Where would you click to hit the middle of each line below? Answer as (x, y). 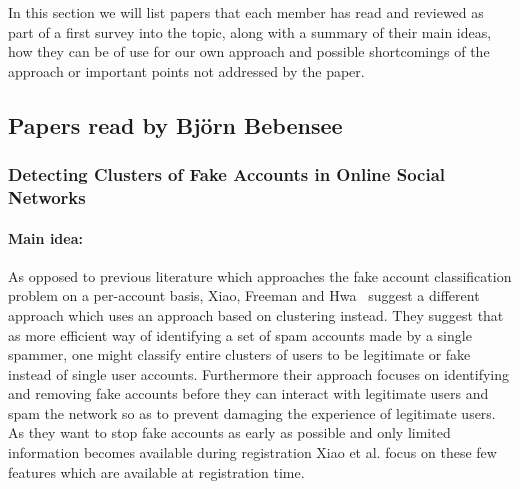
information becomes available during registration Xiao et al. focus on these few (252, 452)
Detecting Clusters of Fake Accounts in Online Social (227, 174)
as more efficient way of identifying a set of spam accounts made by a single (240, 334)
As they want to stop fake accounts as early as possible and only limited (229, 432)
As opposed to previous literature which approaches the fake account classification (260, 275)
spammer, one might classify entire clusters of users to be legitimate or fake (239, 354)
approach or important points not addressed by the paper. (186, 70)
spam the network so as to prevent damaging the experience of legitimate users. (252, 412)
